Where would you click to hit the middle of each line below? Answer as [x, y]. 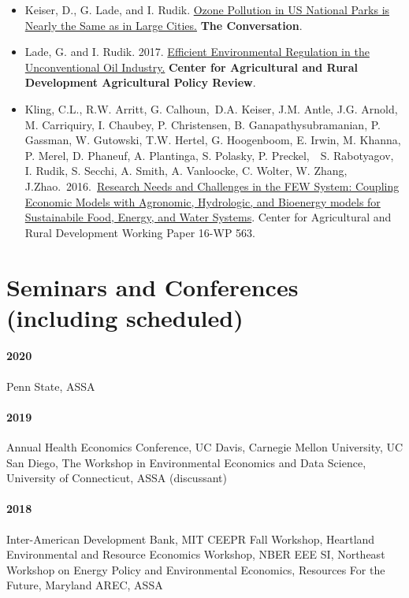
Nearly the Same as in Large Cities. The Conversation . [164, 25]
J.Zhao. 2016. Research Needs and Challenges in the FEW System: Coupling [212, 186]
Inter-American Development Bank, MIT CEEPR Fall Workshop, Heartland [191, 539]
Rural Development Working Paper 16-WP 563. [140, 232]
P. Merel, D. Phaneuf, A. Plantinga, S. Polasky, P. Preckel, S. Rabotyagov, [209, 155]
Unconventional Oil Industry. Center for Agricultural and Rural [191, 67]
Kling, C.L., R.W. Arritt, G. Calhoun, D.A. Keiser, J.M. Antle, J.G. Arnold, [211, 108]
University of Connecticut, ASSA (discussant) [117, 478]
